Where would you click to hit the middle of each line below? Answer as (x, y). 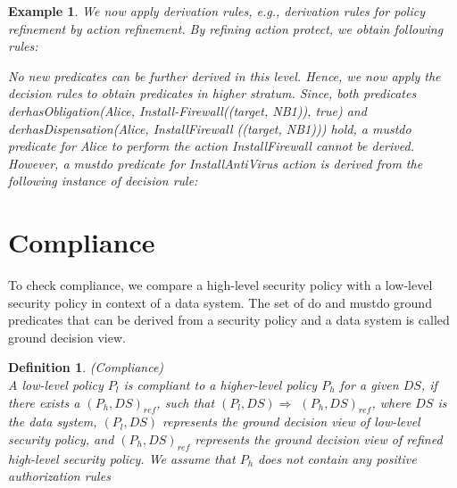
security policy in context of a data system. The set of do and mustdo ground (220, 302)
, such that (186, 402)
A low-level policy (56, 385)
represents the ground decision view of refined (319, 439)
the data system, (53, 422)
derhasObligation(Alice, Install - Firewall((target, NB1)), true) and (187, 110)
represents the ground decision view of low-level (291, 422)
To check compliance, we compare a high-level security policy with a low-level (220, 285)
